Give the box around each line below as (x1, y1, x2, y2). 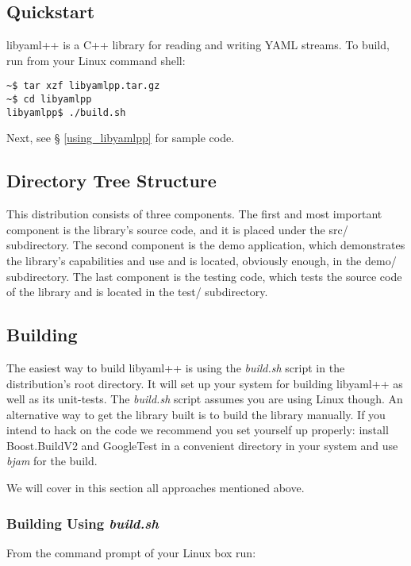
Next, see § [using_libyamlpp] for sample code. (6, 129, 235, 146)
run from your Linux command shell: (6, 52, 186, 68)
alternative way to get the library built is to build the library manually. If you (6, 406, 386, 422)
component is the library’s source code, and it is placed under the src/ (6, 221, 348, 237)
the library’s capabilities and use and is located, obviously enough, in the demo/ (6, 252, 397, 268)
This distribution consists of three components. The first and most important (6, 206, 382, 222)
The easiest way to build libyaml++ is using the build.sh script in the (6, 359, 345, 375)
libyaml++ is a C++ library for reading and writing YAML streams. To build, (6, 37, 390, 53)
